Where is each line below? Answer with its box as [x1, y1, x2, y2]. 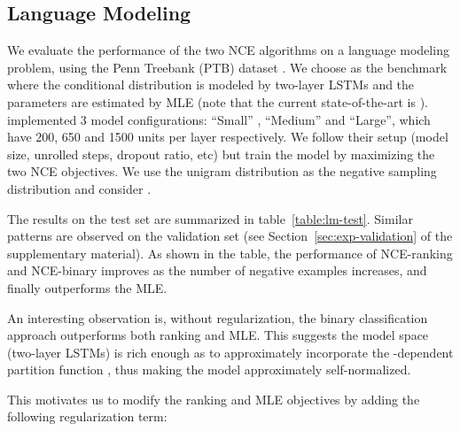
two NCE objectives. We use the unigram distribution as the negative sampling [7, 162, 437, 181]
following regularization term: [7, 407, 168, 426]
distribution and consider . [7, 179, 152, 197]
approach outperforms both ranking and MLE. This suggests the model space [7, 326, 429, 344]
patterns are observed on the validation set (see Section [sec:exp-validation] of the [7, 227, 453, 245]
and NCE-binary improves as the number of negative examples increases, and [7, 261, 427, 280]
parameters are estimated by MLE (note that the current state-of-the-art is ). [7, 92, 428, 111]
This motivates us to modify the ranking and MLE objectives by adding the [7, 389, 420, 408]
